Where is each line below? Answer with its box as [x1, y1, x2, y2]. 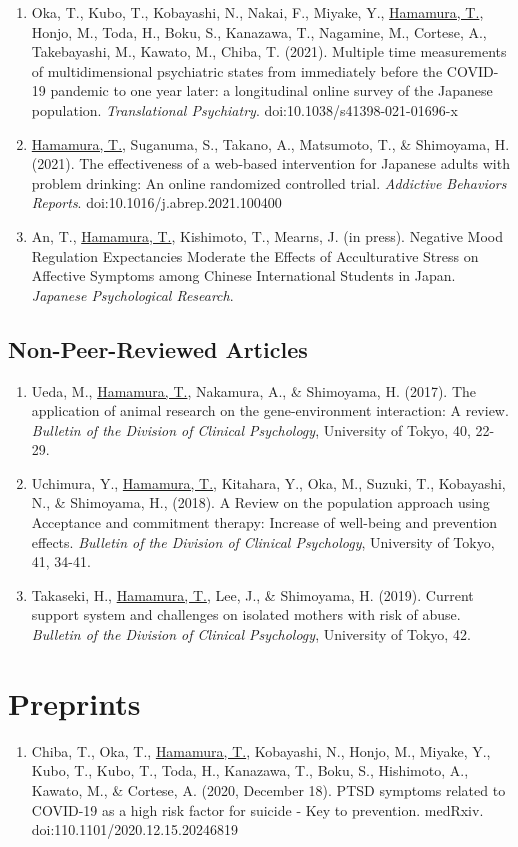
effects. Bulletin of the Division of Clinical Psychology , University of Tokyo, [31, 531, 495, 552]
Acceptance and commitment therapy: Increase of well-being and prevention [31, 512, 498, 533]
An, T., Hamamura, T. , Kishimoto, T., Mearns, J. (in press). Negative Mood [31, 225, 504, 246]
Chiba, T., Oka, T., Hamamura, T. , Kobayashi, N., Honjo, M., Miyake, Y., [31, 740, 491, 761]
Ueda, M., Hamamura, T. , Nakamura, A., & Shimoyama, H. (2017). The [31, 380, 477, 401]
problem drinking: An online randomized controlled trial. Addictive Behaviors [31, 172, 507, 193]
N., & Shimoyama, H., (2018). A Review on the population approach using [31, 492, 490, 513]
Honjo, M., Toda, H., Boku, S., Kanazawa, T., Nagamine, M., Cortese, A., [31, 21, 487, 42]
